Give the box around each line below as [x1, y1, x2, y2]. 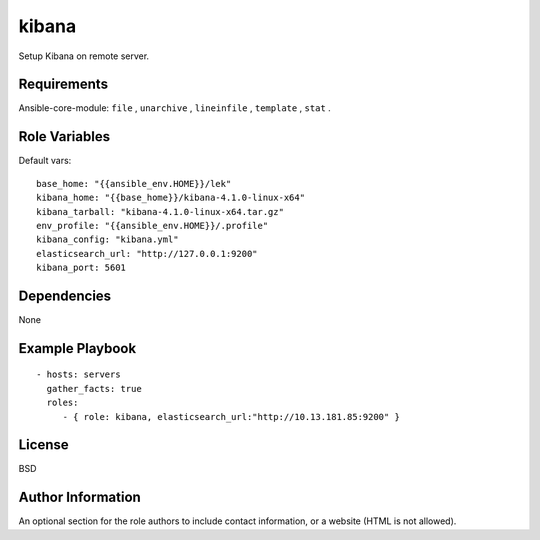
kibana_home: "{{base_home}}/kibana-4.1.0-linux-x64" [36, 192, 305, 204]
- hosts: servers [36, 369, 121, 380]
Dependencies [18, 287, 112, 304]
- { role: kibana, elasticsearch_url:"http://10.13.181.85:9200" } [62, 411, 400, 422]
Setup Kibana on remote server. [18, 50, 150, 62]
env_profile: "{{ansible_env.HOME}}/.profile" [36, 220, 269, 231]
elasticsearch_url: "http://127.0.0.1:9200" [36, 248, 259, 259]
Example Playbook [18, 340, 137, 357]
